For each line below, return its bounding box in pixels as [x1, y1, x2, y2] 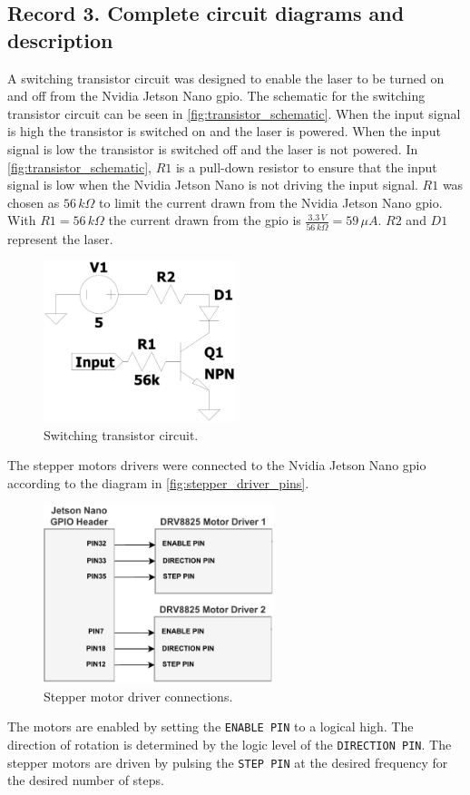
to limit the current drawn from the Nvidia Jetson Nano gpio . [99, 192, 443, 211]
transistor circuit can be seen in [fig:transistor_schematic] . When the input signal [7, 103, 461, 123]
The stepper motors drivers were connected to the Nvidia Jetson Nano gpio [7, 456, 426, 475]
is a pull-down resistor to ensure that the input [175, 157, 437, 176]
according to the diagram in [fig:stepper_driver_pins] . [7, 473, 309, 492]
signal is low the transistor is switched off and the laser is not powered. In [7, 139, 418, 158]
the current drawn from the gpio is [108, 211, 301, 230]
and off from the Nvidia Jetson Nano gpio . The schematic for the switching [7, 86, 426, 105]
